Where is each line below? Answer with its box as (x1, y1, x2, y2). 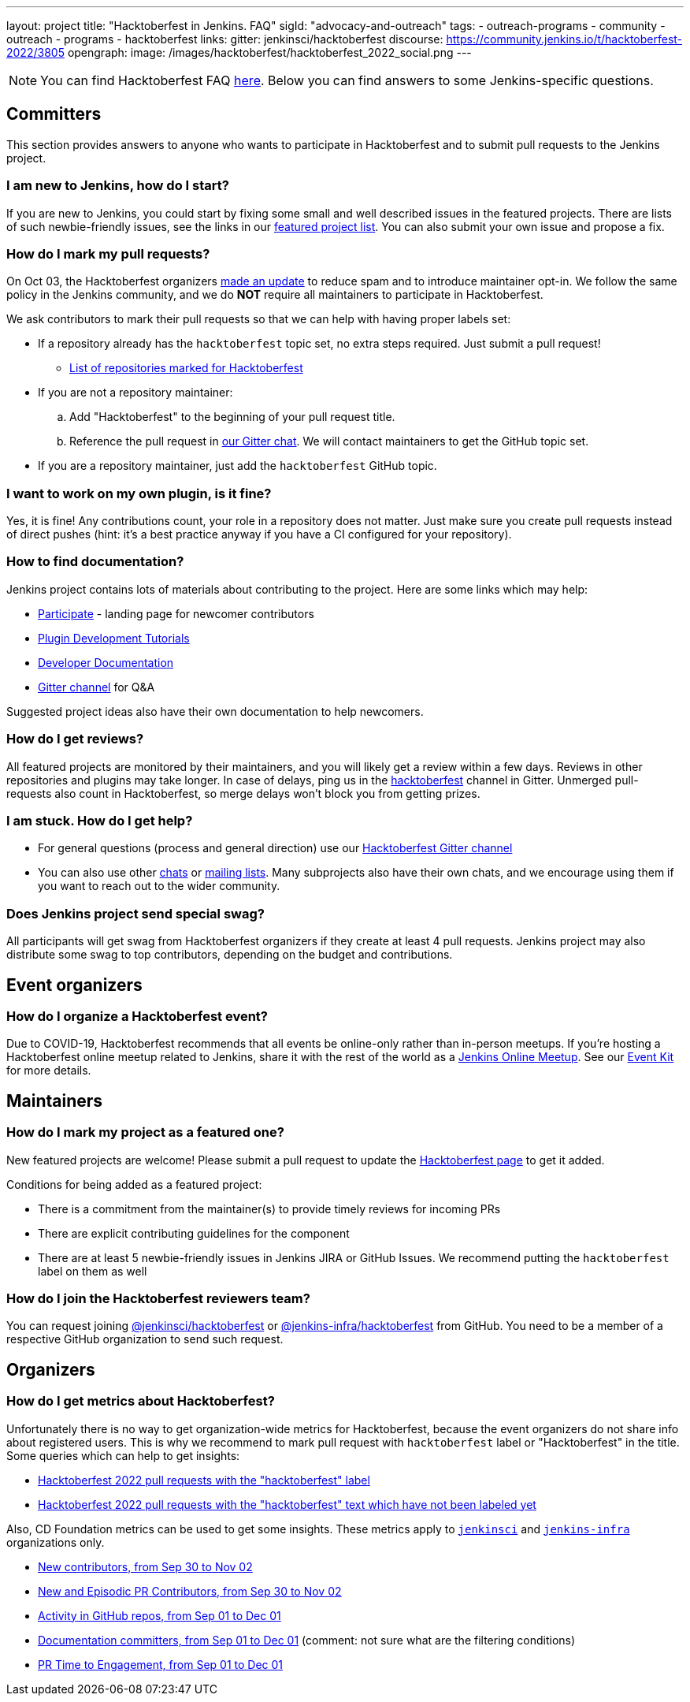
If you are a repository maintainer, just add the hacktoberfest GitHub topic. (38, 459, 437, 473)
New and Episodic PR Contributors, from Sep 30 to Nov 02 (38, 1584, 342, 1598)
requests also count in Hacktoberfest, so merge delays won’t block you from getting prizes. (6, 786, 480, 800)
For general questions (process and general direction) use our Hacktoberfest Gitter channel (38, 841, 513, 855)
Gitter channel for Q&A (38, 680, 155, 694)
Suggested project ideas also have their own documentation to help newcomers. (6, 704, 424, 718)
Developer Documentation (38, 655, 174, 669)
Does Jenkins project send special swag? (6, 905, 265, 922)
